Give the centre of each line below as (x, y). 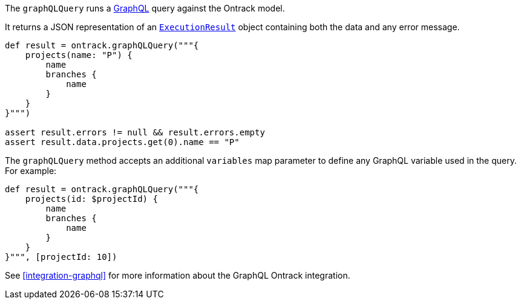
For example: (31, 171)
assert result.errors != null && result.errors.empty (135, 132)
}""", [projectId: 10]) (61, 257)
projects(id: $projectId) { (91, 199)
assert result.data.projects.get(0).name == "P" (122, 142)
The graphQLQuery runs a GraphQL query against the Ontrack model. (145, 8)
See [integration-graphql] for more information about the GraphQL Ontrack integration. (178, 275)
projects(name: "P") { (79, 55)
